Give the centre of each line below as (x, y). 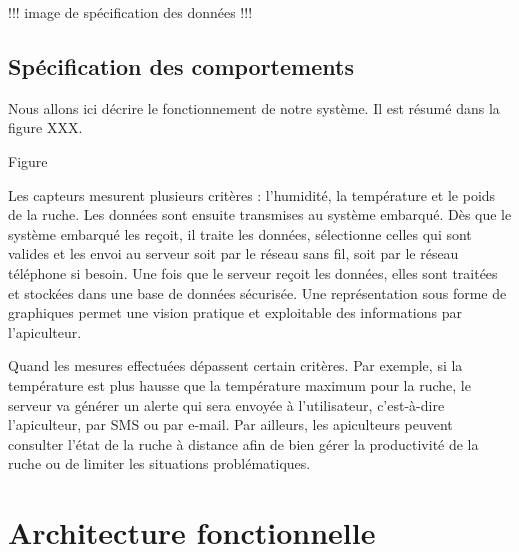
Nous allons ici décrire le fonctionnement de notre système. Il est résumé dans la (254, 107)
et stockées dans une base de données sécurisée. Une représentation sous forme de (257, 292)
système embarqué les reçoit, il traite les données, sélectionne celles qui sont (240, 233)
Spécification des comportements (181, 65)
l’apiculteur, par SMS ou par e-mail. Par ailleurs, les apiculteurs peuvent (230, 424)
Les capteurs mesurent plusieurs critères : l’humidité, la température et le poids (252, 194)
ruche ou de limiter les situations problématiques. (159, 463)
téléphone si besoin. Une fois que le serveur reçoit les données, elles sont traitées (253, 272)
